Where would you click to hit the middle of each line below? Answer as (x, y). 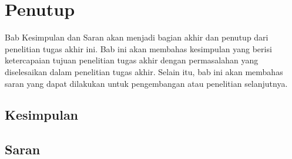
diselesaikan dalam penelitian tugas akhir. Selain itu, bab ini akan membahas (144, 71)
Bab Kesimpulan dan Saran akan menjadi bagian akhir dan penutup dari (137, 37)
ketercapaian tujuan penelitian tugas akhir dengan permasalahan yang (132, 60)
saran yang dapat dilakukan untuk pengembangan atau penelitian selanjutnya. (146, 83)
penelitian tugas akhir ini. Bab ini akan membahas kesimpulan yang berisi (138, 48)
